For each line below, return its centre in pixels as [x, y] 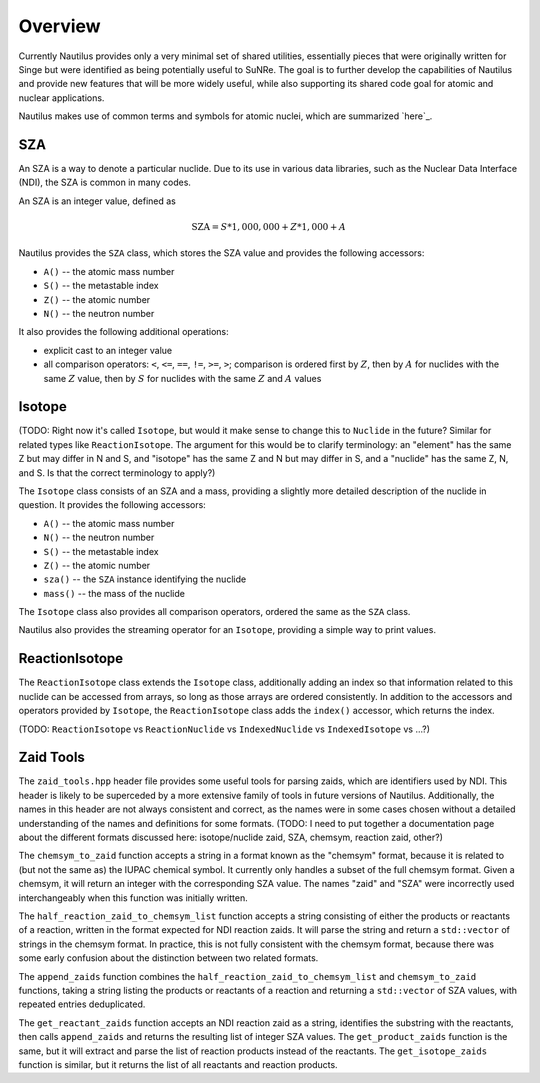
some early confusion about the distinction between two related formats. [168, 958]
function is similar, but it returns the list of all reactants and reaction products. [178, 1064]
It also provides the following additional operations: [123, 332]
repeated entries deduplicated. [82, 1004]
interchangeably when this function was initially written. [133, 897]
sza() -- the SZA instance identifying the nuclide [145, 579]
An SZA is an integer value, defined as [97, 201]
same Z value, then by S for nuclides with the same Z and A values [182, 378]
